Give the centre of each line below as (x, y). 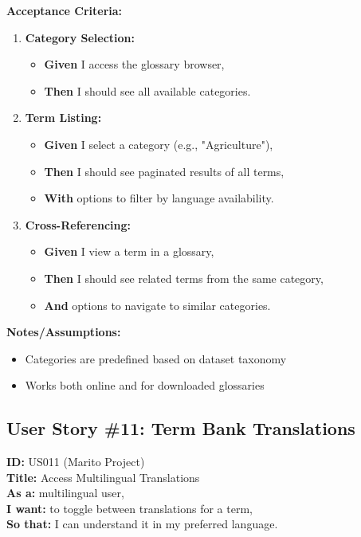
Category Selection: (80, 37)
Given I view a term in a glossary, (129, 251)
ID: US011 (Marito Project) (76, 462)
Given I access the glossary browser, (134, 64)
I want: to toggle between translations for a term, (129, 508)
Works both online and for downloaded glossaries (145, 385)
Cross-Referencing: (78, 224)
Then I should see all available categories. (147, 90)
